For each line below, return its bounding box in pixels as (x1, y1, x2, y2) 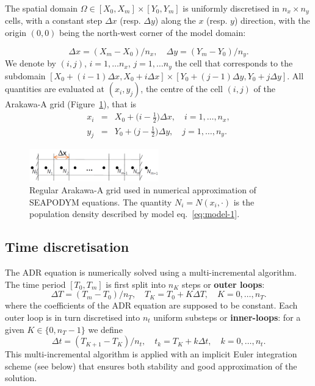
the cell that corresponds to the (175, 57, 293, 70)
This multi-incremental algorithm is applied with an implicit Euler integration (5, 348, 297, 360)
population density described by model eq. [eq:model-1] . (29, 207, 240, 220)
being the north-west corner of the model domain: (59, 26, 246, 39)
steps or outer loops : (182, 277, 265, 290)
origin (5, 26, 27, 39)
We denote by (5, 57, 56, 70)
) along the (154, 14, 196, 27)
